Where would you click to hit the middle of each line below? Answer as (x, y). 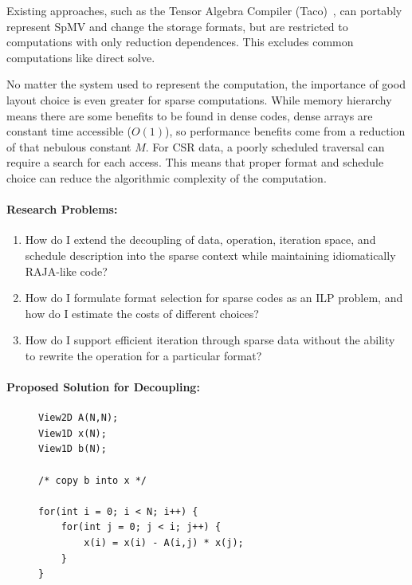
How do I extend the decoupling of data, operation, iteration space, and (200, 239)
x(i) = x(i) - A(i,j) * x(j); (164, 543)
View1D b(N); (73, 449)
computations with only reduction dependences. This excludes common (180, 42)
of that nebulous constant (69, 146)
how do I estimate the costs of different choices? (142, 313)
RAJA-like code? (66, 271)
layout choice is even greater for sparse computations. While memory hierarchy (199, 99)
